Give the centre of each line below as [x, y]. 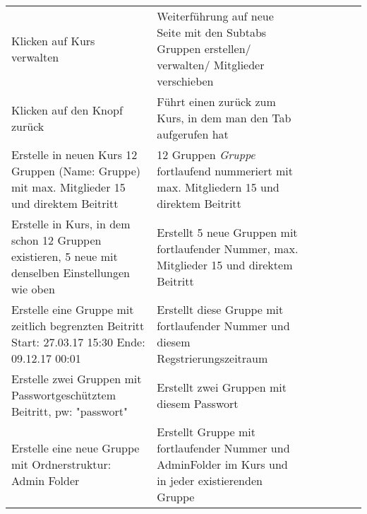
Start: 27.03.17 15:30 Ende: [78, 342]
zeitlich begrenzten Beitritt [78, 326]
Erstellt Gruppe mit [206, 432]
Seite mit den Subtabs [212, 32]
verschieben [185, 81]
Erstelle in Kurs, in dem [71, 224]
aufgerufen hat [193, 134]
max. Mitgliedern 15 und [218, 187]
